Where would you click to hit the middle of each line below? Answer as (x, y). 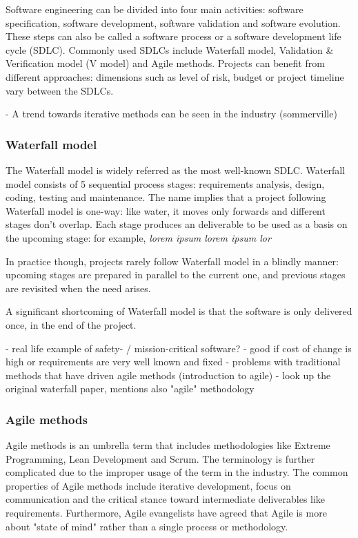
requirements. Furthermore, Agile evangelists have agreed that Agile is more (166, 513)
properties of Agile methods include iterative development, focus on (148, 485)
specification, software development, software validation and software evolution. (173, 22)
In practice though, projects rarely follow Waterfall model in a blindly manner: (172, 261)
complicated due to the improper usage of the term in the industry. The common (177, 472)
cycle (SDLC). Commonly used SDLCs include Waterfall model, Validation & (170, 49)
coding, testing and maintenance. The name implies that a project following (166, 197)
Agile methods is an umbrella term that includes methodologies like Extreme (168, 445)
